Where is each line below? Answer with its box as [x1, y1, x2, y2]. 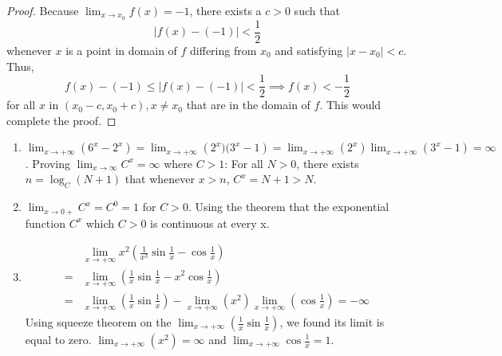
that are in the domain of [186, 96, 310, 113]
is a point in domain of [65, 41, 177, 58]
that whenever [125, 170, 195, 187]
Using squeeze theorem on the [25, 314, 172, 330]
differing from [190, 41, 257, 58]
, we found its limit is [279, 314, 385, 330]
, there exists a [189, 2, 262, 18]
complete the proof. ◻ [6, 111, 117, 128]
